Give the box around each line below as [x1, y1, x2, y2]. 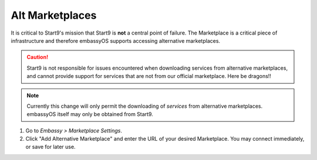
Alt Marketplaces [11, 9, 97, 22]
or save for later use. [25, 144, 76, 151]
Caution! [26, 53, 49, 61]
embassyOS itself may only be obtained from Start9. [26, 111, 154, 118]
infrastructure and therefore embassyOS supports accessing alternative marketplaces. [11, 37, 220, 44]
